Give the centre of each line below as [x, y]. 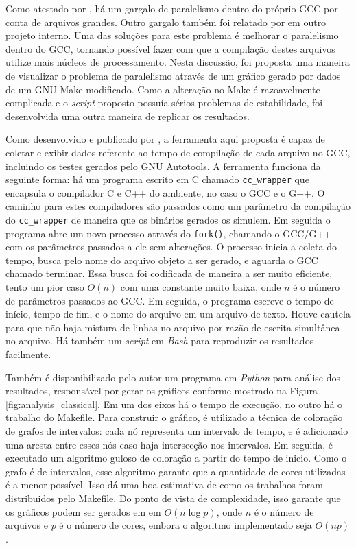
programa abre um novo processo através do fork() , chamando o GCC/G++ [169, 233]
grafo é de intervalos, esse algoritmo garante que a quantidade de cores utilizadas [176, 471]
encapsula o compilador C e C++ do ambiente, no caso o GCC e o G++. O [165, 192]
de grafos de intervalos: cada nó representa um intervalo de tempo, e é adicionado [177, 431]
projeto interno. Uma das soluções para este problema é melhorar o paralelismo [172, 35]
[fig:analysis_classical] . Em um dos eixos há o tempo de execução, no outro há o [174, 404]
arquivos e [27, 525]
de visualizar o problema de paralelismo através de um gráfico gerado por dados [173, 75]
